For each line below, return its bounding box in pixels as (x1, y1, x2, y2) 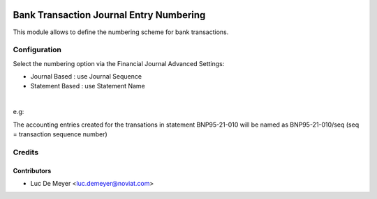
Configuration (13, 45, 62, 55)
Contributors (13, 166, 52, 175)
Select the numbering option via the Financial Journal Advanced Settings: (13, 59, 225, 67)
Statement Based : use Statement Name (30, 82, 146, 90)
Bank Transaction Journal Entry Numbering (13, 9, 206, 21)
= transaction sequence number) (13, 130, 108, 138)
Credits (13, 147, 38, 157)
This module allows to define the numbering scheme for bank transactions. (13, 28, 229, 36)
